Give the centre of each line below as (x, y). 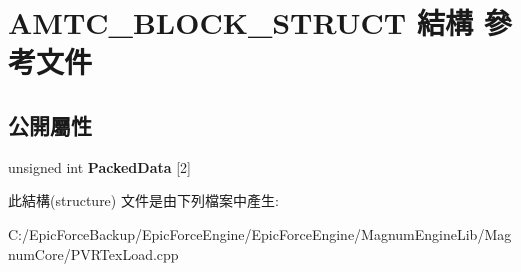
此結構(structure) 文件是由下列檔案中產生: (143, 200)
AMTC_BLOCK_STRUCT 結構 (240, 22)
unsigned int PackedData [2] (100, 166)
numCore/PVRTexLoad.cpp (93, 253)
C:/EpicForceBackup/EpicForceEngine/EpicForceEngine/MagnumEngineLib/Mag (260, 233)
